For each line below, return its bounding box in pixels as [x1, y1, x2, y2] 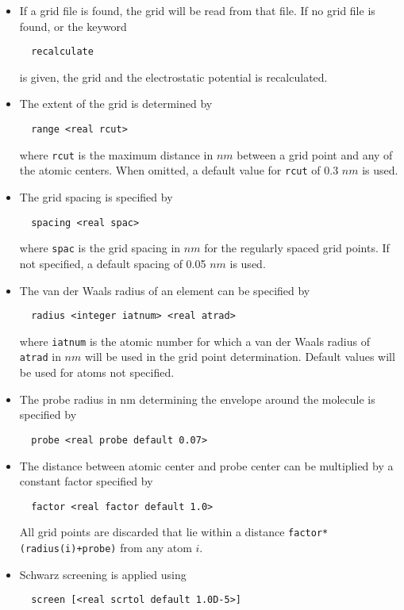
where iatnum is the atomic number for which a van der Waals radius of [19, 332, 371, 349]
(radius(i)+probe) [19, 543, 117, 554]
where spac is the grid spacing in [19, 240, 181, 256]
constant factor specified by [19, 473, 153, 489]
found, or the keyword [19, 17, 127, 34]
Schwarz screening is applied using [19, 566, 187, 582]
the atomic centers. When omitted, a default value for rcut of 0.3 [19, 162, 339, 178]
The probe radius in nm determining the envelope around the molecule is [19, 390, 375, 407]
